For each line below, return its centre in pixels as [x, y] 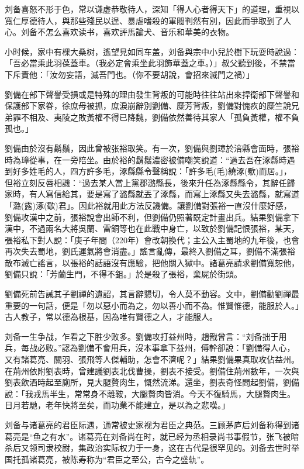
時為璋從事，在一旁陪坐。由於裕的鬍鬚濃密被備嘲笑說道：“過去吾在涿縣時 [146, 159]
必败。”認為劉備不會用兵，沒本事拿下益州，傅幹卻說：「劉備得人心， [166, 348]
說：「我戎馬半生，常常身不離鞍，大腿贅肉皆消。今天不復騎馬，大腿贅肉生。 [150, 393]
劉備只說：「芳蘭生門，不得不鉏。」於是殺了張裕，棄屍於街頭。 [123, 274]
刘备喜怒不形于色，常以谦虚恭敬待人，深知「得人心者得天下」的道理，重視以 [152, 9]
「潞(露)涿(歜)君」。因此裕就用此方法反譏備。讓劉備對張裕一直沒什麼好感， [148, 205]
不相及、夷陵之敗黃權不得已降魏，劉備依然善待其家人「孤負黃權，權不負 [160, 117]
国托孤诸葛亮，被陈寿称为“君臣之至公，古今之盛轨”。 [107, 459]
